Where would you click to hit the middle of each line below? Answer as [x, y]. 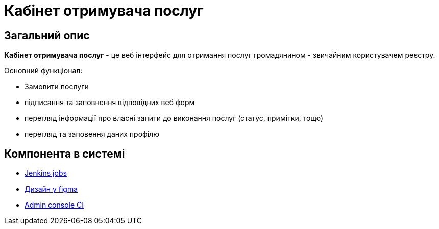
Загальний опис [47, 35]
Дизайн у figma [51, 189]
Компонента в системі [65, 154]
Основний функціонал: [43, 71]
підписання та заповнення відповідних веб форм [110, 103]
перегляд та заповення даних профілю [92, 134]
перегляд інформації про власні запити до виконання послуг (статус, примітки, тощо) [174, 118]
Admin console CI [54, 205]
